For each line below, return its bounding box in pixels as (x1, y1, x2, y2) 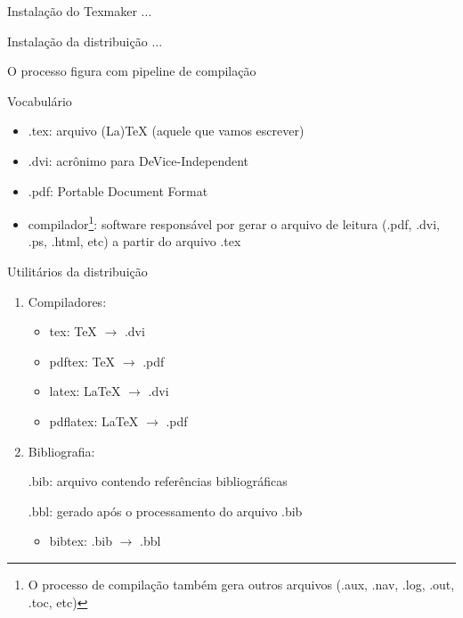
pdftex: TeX (49, 351, 116, 370)
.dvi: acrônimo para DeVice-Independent (28, 151, 249, 169)
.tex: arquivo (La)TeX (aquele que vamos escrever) (28, 121, 305, 140)
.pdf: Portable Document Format (28, 181, 208, 200)
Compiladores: (28, 292, 107, 310)
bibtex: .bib (49, 531, 113, 550)
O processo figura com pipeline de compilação (7, 62, 256, 80)
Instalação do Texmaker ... (7, 2, 152, 20)
